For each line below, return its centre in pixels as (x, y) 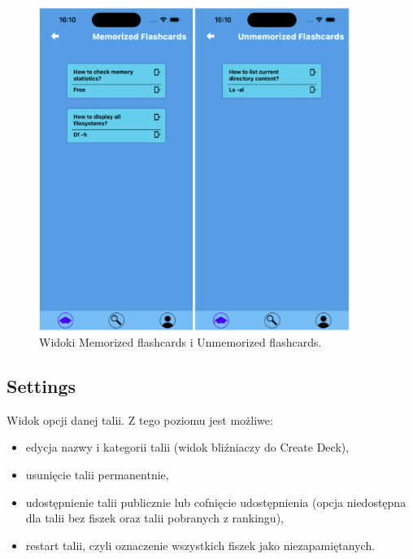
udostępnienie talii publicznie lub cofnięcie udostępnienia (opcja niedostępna (216, 502)
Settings (41, 386)
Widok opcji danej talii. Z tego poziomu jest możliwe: (140, 419)
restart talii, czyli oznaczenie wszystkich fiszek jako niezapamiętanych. (200, 545)
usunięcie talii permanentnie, (97, 475)
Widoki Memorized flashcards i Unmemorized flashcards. (180, 342)
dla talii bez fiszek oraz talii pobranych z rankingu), (154, 518)
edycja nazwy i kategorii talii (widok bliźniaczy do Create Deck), (187, 447)
